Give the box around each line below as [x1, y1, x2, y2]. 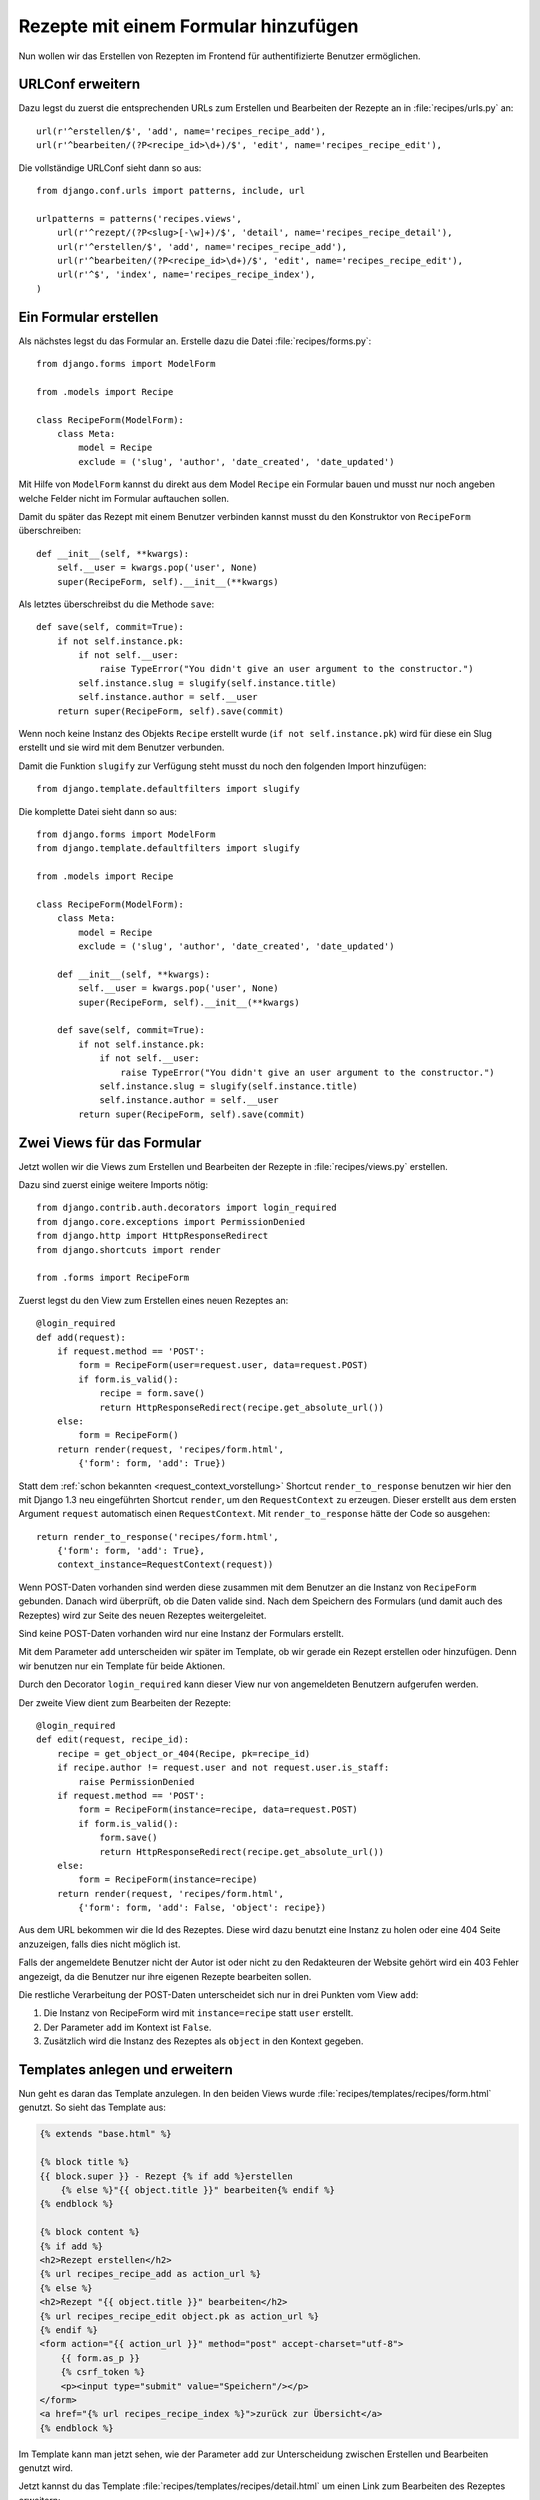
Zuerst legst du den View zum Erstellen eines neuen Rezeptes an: [18, 1294, 289, 1306]
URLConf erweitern [18, 76, 141, 93]
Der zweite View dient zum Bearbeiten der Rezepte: [18, 1696, 232, 1709]
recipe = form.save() [99, 1388, 205, 1399]
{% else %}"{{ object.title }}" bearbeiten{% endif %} [60, 2185, 335, 2196]
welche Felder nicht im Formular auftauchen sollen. [18, 492, 230, 504]
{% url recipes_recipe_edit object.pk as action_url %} [39, 2310, 320, 2322]
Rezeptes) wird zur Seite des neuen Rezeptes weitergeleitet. [18, 1609, 267, 1621]
